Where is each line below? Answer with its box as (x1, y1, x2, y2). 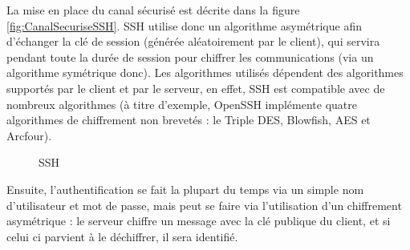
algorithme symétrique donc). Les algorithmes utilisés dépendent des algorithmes (6, 64, 404, 81)
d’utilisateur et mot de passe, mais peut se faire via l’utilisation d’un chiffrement (6, 196, 402, 213)
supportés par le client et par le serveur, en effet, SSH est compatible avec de (6, 79, 385, 96)
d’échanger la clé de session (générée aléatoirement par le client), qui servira (6, 33, 380, 50)
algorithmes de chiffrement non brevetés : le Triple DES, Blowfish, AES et (6, 111, 371, 128)
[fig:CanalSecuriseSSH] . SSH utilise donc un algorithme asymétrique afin (6, 17, 362, 34)
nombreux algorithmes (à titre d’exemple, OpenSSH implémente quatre (6, 95, 357, 112)
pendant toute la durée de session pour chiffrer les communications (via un (6, 48, 374, 65)
